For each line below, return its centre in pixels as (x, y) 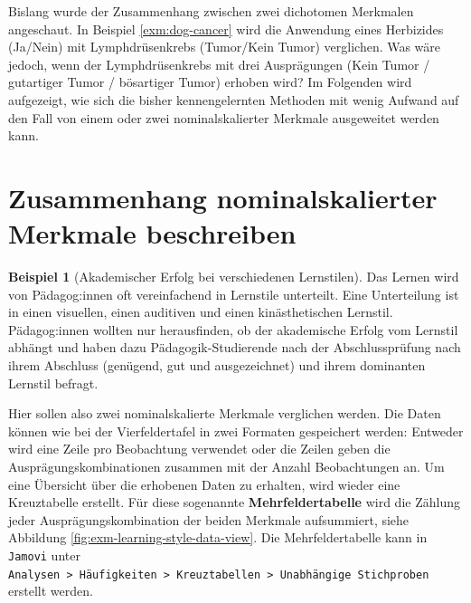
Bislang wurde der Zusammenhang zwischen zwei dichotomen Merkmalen (211, 11)
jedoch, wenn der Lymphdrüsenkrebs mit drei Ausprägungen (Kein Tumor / (219, 64)
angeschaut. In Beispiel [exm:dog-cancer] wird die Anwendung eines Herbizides (226, 29)
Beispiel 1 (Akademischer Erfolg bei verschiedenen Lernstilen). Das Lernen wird (234, 277)
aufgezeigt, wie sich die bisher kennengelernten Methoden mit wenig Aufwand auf (234, 99)
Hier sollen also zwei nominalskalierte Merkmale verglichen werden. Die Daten (225, 413)
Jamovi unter (44, 555)
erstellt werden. (51, 591)
